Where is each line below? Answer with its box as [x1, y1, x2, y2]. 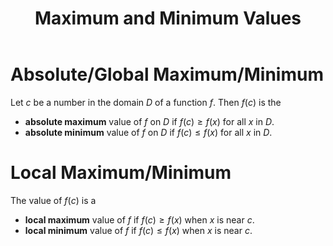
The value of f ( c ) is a [10, 194, 97, 206]
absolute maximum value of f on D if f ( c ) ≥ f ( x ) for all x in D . [24, 115, 275, 127]
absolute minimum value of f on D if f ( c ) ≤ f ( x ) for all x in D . [24, 126, 273, 138]
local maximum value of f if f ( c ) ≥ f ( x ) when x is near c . [24, 213, 255, 226]
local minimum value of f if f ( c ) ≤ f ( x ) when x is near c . [24, 224, 253, 236]
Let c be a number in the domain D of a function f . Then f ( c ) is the [10, 96, 282, 108]
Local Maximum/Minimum [10, 162, 232, 184]
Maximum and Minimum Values [34, 7, 302, 30]
